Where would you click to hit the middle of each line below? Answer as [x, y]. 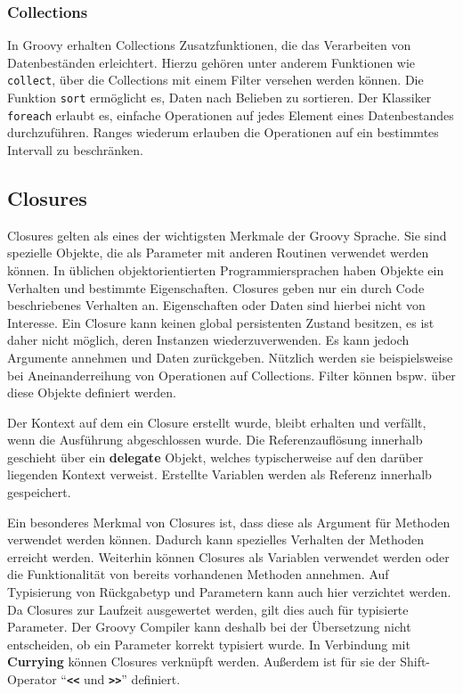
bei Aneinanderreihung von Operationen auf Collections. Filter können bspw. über [231, 375]
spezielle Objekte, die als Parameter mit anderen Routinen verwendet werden [218, 253]
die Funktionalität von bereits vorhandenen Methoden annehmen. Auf [198, 574]
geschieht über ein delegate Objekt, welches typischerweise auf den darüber [215, 457]
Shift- [415, 661]
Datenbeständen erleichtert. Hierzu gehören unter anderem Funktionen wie [211, 62]
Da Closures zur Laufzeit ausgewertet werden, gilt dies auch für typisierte [208, 609]
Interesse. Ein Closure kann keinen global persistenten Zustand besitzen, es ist [221, 322]
